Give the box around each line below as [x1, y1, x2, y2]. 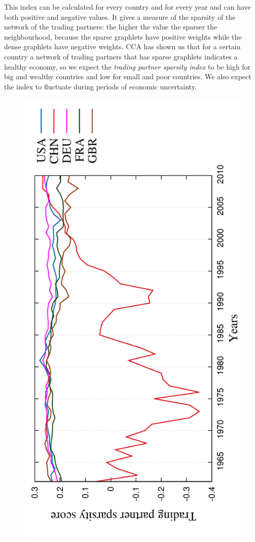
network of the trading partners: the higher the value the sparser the [4, 21, 217, 32]
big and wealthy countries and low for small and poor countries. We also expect [4, 71, 251, 82]
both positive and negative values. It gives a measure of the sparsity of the [4, 11, 236, 22]
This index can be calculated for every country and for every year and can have [4, 2, 251, 12]
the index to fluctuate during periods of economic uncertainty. [4, 81, 197, 91]
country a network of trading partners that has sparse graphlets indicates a [4, 51, 238, 61]
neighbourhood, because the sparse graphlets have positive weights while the [4, 31, 242, 42]
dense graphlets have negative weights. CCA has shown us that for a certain [4, 41, 241, 52]
